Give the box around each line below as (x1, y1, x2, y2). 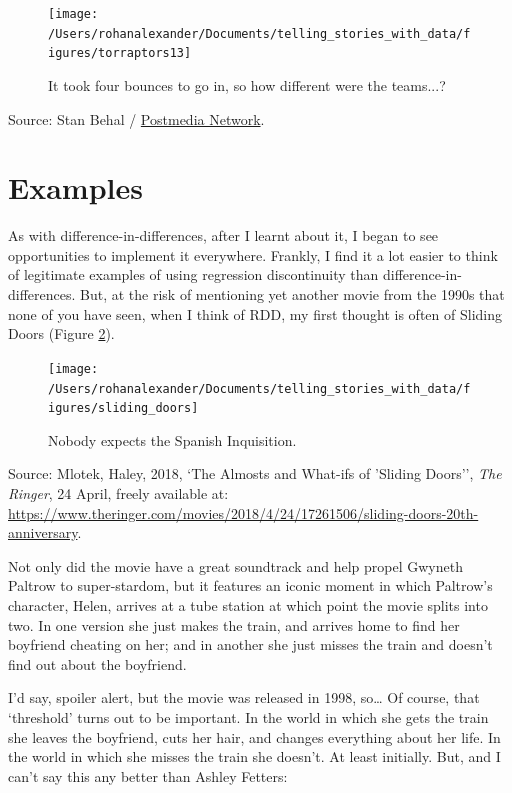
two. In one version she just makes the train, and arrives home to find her (8, 614, 460, 635)
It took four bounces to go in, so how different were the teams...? (48, 74, 446, 95)
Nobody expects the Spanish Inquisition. (48, 429, 297, 450)
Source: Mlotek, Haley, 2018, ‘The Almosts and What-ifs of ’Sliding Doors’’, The (8, 463, 502, 484)
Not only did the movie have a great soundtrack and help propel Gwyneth (8, 555, 463, 576)
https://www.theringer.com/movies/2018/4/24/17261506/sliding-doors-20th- (8, 502, 479, 523)
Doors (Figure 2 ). (8, 323, 115, 344)
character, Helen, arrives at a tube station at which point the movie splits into (8, 594, 488, 615)
